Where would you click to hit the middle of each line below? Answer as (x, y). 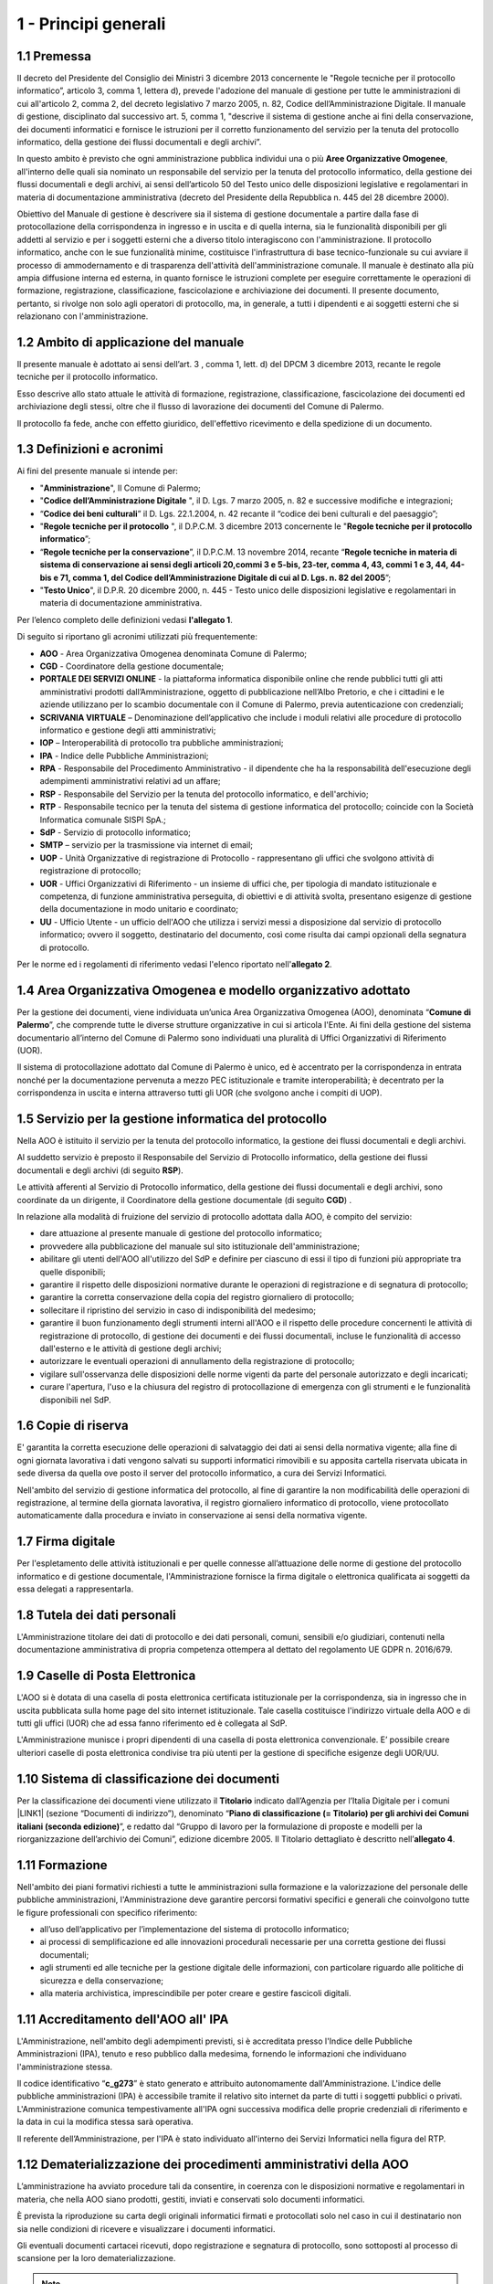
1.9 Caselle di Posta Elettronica (106, 1676)
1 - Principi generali (91, 24)
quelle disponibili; (73, 1272)
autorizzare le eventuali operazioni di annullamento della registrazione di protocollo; (197, 1361)
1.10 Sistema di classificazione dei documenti (148, 1778)
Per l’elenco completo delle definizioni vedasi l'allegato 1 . (125, 619)
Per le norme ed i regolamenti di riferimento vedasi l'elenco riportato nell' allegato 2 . (174, 964)
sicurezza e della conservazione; (102, 1980)
